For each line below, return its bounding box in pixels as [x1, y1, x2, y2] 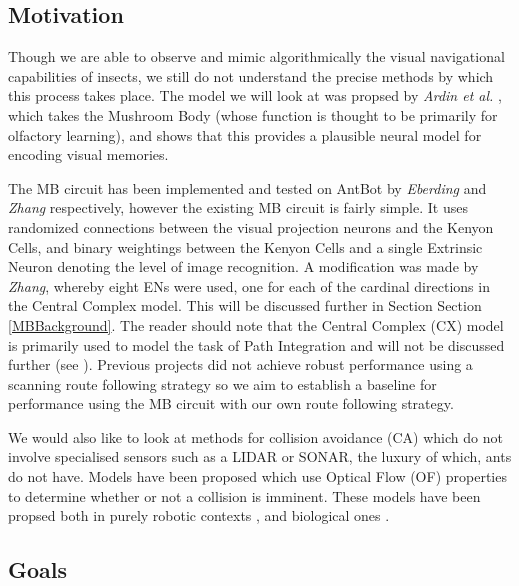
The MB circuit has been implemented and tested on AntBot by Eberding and [8, 177, 487, 198]
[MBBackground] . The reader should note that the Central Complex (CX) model [8, 314, 504, 335]
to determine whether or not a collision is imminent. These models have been [8, 485, 481, 506]
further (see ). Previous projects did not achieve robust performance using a [8, 354, 473, 375]
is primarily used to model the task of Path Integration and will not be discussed [8, 334, 505, 355]
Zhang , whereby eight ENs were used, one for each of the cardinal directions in [8, 275, 490, 296]
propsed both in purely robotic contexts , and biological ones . [8, 505, 390, 526]
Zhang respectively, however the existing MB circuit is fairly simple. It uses [8, 197, 468, 218]
